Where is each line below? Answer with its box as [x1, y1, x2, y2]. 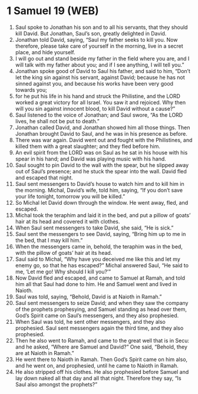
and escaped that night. [15, 174, 73, 181]
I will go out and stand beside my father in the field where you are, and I [15, 55, 190, 62]
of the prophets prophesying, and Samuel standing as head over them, [15, 306, 187, 313]
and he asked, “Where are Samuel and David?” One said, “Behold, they [15, 343, 188, 350]
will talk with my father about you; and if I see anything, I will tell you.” [15, 61, 184, 68]
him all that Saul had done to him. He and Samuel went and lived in [15, 280, 177, 287]
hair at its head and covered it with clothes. [15, 218, 120, 225]
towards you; [15, 86, 48, 93]
